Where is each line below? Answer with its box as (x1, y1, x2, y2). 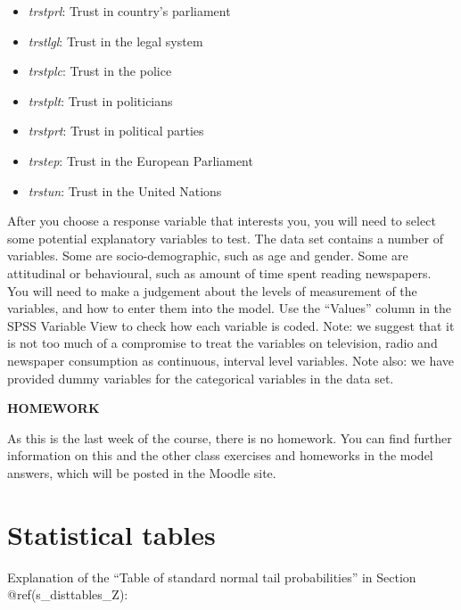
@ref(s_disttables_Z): (7, 585, 128, 604)
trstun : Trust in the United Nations (28, 181, 222, 200)
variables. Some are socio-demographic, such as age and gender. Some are (7, 246, 408, 265)
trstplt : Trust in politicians (28, 91, 173, 110)
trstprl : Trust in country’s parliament (28, 2, 231, 20)
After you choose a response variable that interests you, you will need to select (7, 211, 436, 230)
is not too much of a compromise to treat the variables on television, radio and (7, 334, 438, 352)
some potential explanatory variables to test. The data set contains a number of (7, 228, 443, 247)
